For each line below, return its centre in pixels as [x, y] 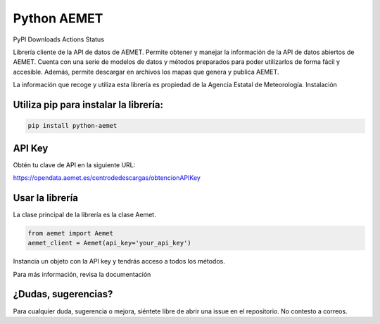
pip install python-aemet [72, 126]
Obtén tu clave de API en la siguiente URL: [74, 164]
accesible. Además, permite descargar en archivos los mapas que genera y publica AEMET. [146, 72]
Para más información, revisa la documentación [82, 274]
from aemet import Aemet [71, 233]
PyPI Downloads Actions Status [59, 39]
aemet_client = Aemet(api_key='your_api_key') [109, 243]
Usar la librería [46, 198]
